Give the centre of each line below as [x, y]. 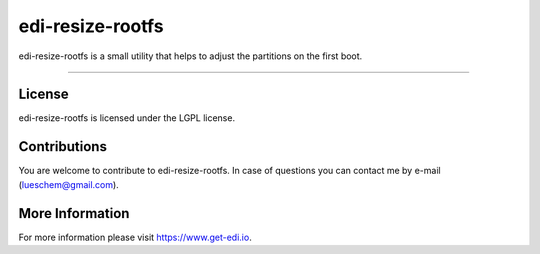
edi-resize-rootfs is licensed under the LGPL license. [126, 118]
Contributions [62, 146]
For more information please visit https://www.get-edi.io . [135, 237]
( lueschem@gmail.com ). [68, 184]
